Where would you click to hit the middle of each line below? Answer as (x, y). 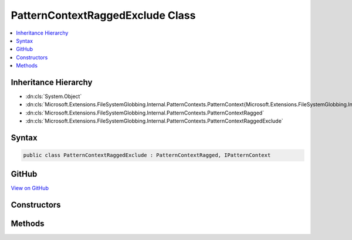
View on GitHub (30, 188)
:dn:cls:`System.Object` (54, 96)
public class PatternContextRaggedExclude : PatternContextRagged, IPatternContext (147, 155)
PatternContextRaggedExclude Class (103, 15)
